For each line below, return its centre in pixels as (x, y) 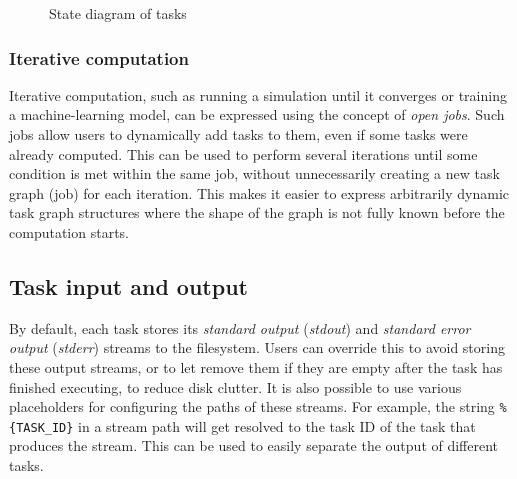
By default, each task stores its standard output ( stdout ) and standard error (240, 327)
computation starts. (69, 231)
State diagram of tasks (118, 13)
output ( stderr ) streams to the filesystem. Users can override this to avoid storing (257, 347)
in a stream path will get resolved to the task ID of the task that (277, 425)
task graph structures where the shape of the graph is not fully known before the (257, 212)
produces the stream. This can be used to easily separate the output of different (254, 445)
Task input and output (128, 285)
